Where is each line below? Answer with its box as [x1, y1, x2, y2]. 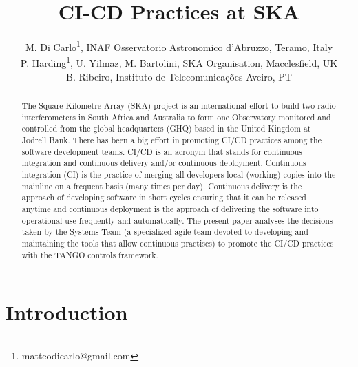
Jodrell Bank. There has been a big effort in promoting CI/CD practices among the [21, 134, 322, 145]
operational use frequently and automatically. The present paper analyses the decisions [21, 214, 333, 226]
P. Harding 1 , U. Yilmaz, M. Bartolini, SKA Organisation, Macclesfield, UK [20, 54, 338, 70]
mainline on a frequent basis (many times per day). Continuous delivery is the [21, 180, 302, 191]
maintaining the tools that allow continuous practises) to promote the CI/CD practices [21, 237, 334, 249]
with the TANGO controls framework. [21, 249, 158, 260]
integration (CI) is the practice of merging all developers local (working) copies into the [21, 168, 336, 180]
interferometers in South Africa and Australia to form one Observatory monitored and [21, 111, 331, 123]
